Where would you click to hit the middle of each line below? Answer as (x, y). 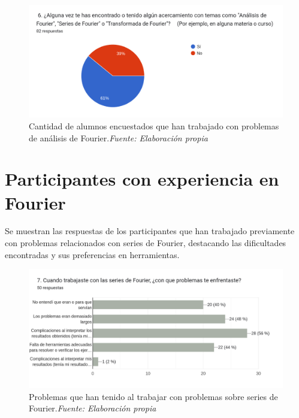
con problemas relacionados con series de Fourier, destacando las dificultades (146, 243)
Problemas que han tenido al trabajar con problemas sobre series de (153, 396)
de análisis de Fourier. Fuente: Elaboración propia (118, 137)
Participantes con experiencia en (142, 179)
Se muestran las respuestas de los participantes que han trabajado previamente (150, 231)
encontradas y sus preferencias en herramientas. (92, 254)
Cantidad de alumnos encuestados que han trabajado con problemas (154, 125)
